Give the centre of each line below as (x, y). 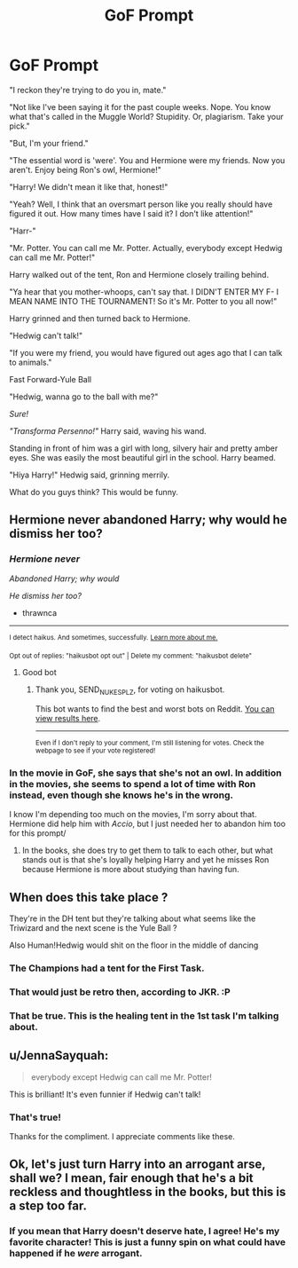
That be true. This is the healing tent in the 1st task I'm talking (144, 1015)
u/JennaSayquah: (59, 1055)
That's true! (35, 1117)
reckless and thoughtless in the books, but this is (148, 1192)
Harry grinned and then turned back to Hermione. (100, 318)
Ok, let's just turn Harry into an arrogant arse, (137, 1165)
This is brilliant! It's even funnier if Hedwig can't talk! (105, 1094)
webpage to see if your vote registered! (95, 751)
